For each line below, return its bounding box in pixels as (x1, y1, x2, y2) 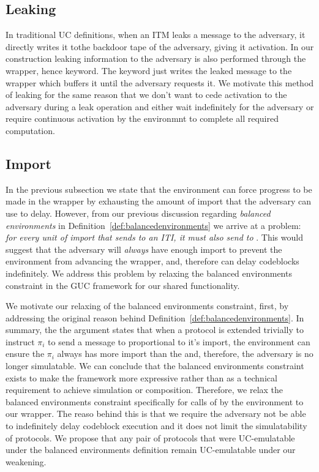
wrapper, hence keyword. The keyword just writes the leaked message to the (6, 64, 292, 77)
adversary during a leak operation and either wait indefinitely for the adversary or (6, 100, 314, 113)
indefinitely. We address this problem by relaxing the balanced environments (6, 266, 292, 279)
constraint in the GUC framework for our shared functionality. (6, 279, 240, 291)
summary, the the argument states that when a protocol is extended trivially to (6, 323, 304, 336)
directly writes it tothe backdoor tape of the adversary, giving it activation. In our (6, 40, 314, 53)
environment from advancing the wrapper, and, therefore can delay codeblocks (6, 255, 299, 268)
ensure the (6, 347, 45, 360)
